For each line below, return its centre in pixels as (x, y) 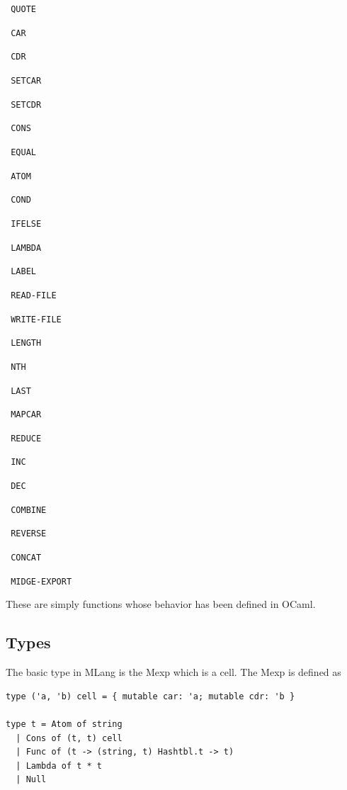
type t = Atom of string (64, 724)
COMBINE (29, 510)
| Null (31, 780)
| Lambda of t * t (59, 766)
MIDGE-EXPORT (41, 581)
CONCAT (26, 558)
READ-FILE (34, 295)
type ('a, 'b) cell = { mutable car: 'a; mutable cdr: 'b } (150, 696)
